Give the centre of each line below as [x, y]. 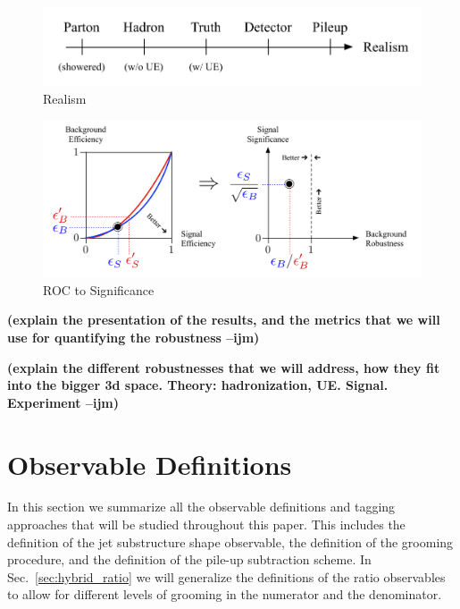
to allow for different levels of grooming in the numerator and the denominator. [225, 594]
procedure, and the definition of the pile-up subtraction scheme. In [189, 559]
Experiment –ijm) [63, 402]
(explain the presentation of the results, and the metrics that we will [224, 320]
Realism [65, 98]
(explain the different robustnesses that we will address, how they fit [224, 367]
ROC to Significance [99, 289]
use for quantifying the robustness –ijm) [134, 337]
